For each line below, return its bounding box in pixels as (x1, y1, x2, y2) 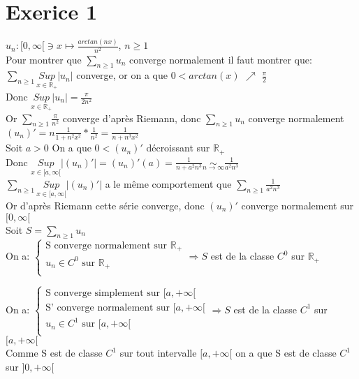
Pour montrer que (6, 52, 82, 66)
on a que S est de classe (235, 345, 337, 360)
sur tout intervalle (119, 345, 197, 360)
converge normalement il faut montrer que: (129, 52, 312, 66)
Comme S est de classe (6, 345, 103, 360)
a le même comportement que (105, 176, 232, 191)
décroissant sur (146, 140, 210, 155)
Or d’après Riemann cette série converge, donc (6, 198, 205, 212)
